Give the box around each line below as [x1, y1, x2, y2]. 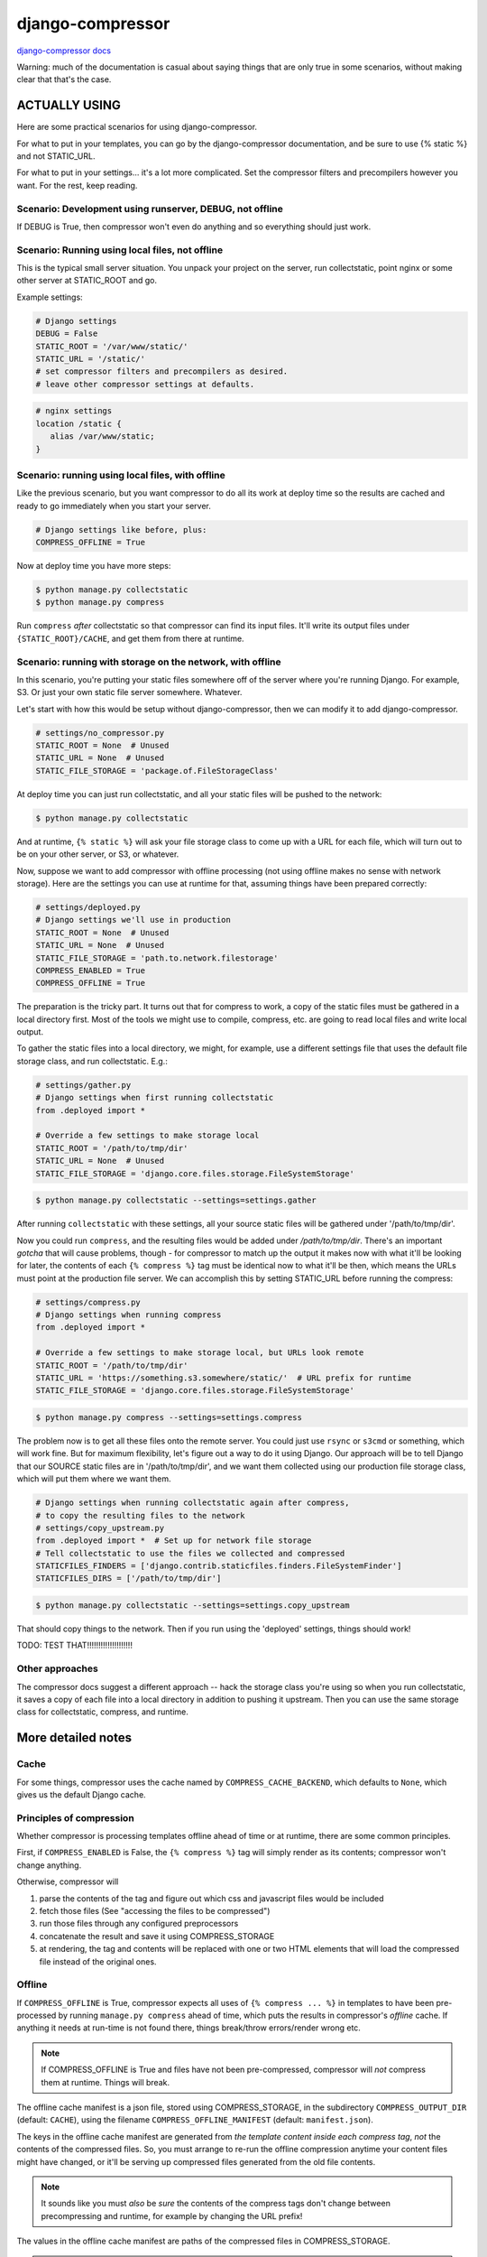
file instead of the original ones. [39, 1955, 157, 1967]
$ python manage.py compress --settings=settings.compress [35, 1413, 302, 1422]
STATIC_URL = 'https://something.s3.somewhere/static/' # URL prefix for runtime [35, 1373, 412, 1383]
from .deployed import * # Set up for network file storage [35, 1536, 312, 1546]
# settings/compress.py [35, 1296, 142, 1307]
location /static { [35, 418, 122, 429]
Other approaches [16, 1662, 98, 1675]
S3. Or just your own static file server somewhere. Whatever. [16, 687, 243, 698]
